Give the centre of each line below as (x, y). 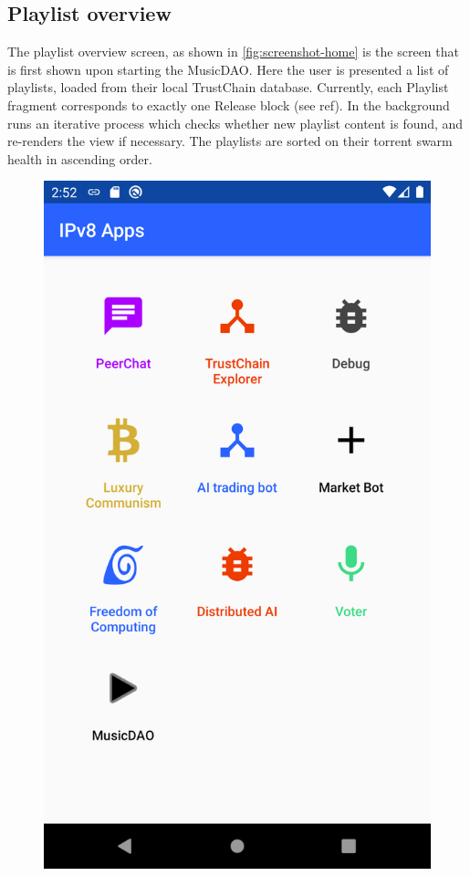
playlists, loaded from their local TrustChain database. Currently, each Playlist (228, 87)
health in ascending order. (80, 158)
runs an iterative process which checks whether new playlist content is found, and (235, 123)
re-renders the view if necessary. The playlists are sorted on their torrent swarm (230, 141)
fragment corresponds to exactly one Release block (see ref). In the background (229, 104)
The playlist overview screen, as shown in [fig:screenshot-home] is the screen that (233, 52)
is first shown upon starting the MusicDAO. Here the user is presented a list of (228, 69)
